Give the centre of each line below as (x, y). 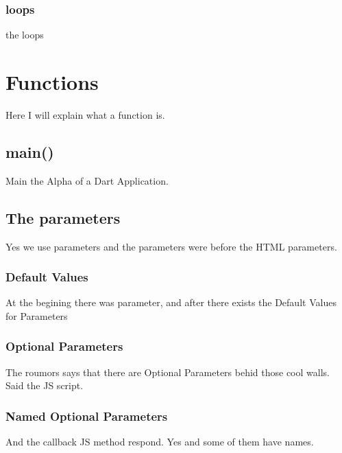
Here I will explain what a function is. (85, 114)
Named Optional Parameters (87, 416)
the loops (25, 35)
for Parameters (37, 315)
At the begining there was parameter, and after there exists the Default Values (171, 302)
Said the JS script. (45, 385)
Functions (52, 82)
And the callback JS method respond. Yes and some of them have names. (160, 442)
